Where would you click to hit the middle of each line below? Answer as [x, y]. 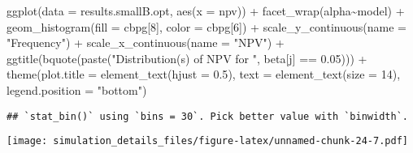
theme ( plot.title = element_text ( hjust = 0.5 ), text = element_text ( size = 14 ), [204, 74]
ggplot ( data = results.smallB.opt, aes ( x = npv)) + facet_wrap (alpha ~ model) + [206, 11]
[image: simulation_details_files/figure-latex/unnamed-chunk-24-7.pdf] [207, 141]
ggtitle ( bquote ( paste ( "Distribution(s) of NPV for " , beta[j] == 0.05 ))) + [187, 58]
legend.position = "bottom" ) [77, 89]
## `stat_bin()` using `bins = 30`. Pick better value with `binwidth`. [207, 116]
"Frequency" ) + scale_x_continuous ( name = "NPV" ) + [146, 42]
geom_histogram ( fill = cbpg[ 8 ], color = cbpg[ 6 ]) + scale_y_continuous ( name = [206, 26]
